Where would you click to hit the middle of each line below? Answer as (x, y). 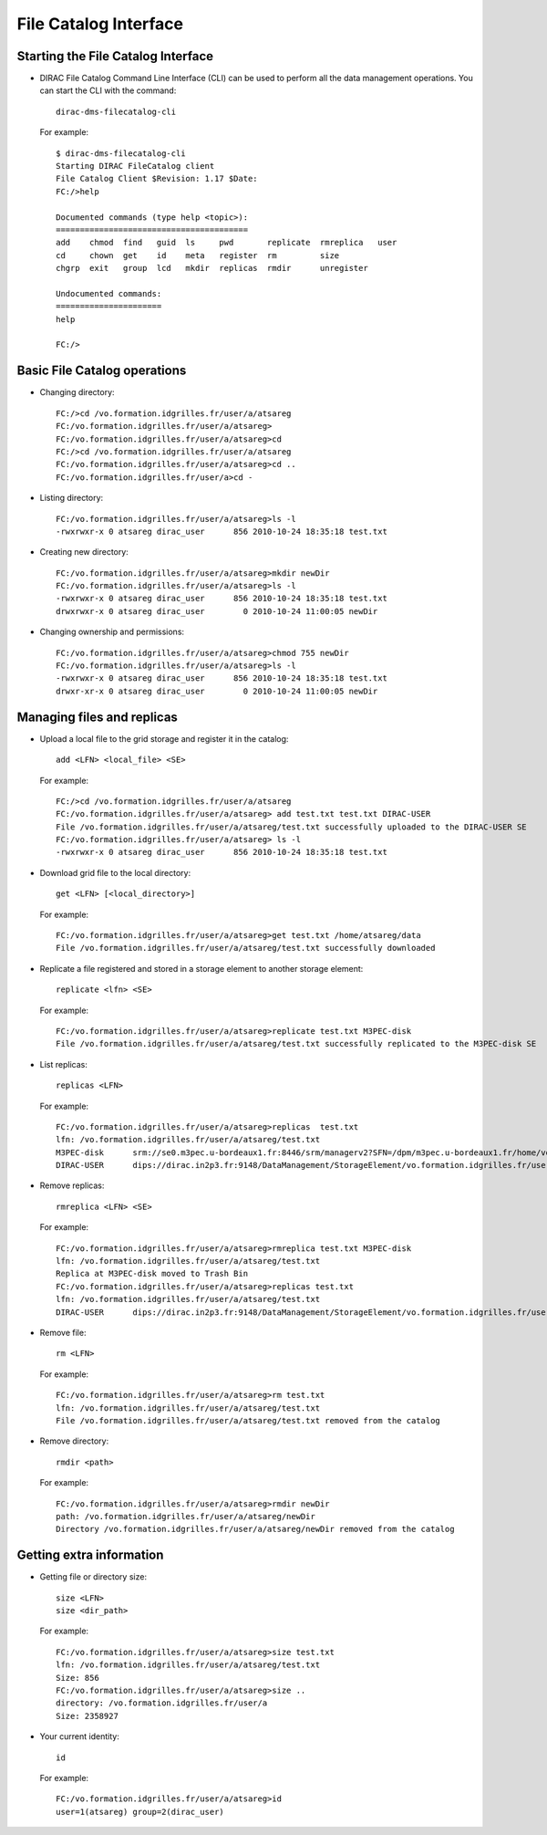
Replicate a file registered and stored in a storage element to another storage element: (201, 968)
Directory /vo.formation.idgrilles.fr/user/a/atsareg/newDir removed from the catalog (255, 1529)
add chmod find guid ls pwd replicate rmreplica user (227, 243)
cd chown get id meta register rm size (198, 255)
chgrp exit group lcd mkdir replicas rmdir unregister (212, 268)
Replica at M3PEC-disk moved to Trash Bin (152, 1274)
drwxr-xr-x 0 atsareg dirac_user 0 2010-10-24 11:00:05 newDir (217, 691)
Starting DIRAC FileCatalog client (135, 166)
